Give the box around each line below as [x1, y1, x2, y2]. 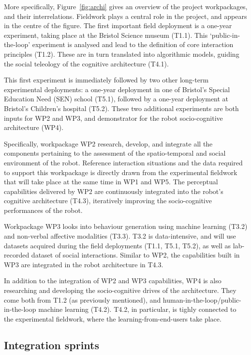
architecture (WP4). [4, 122, 64, 132]
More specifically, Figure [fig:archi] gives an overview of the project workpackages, [4, 1, 248, 11]
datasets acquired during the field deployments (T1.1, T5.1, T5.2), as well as [4, 240, 231, 250]
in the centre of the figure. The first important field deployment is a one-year [4, 20, 232, 31]
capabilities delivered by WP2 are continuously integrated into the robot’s [4, 186, 223, 196]
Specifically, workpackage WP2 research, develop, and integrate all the [4, 138, 213, 148]
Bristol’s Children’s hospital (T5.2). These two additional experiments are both [4, 103, 239, 113]
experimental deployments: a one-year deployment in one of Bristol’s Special [4, 84, 230, 94]
